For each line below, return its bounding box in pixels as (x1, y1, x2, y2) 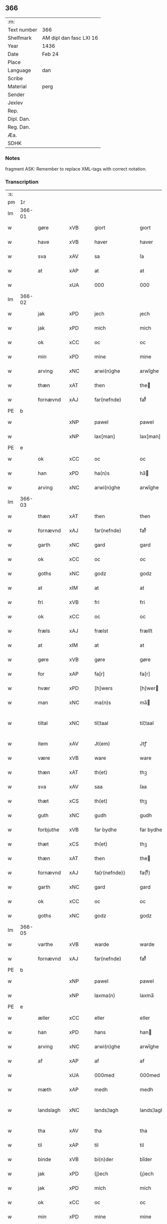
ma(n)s (94, 699, 111, 706)
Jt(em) (94, 740, 110, 747)
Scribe (7, 75, 23, 82)
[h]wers (94, 685, 113, 692)
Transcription (5, 178, 39, 185)
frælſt (140, 628, 153, 635)
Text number (7, 26, 37, 33)
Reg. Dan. (7, 123, 31, 130)
